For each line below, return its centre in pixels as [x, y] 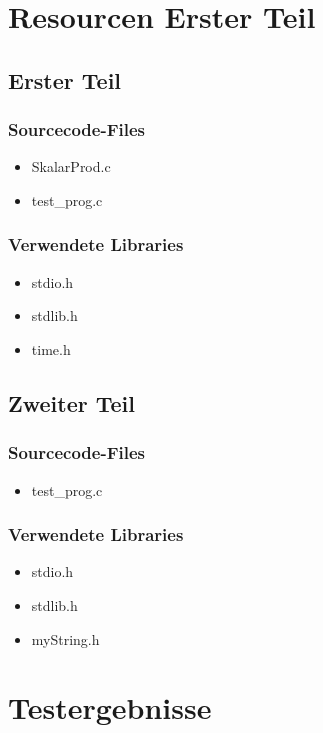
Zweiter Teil [72, 402]
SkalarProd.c [71, 166]
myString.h [65, 638]
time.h [51, 348]
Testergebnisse [110, 707]
